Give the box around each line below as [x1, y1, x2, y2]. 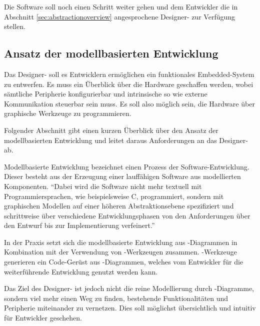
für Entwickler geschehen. [4, 312, 82, 323]
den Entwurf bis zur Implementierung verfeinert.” [4, 220, 155, 230]
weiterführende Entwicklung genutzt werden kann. [4, 266, 158, 276]
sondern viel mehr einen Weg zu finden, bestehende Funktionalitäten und [4, 292, 228, 303]
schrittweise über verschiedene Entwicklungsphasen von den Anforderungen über [4, 210, 250, 220]
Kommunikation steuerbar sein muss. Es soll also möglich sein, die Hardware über [4, 98, 255, 108]
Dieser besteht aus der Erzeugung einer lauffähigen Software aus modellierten [4, 171, 241, 181]
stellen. [4, 21, 25, 31]
